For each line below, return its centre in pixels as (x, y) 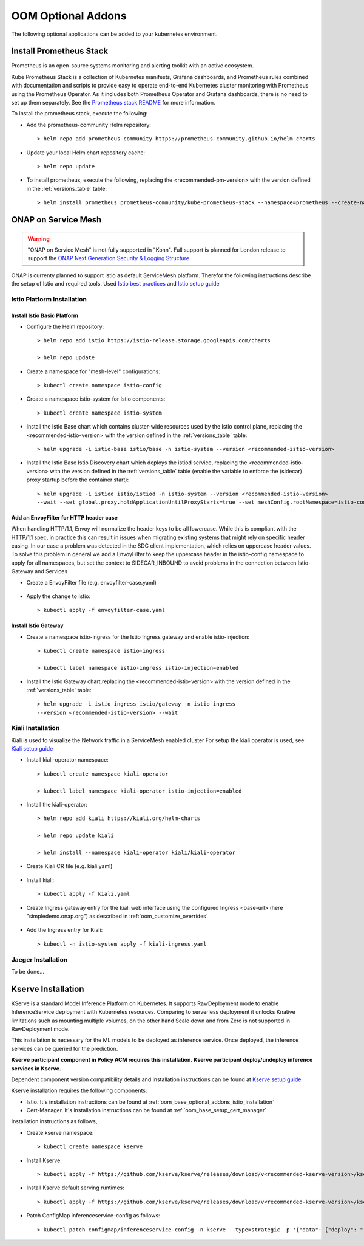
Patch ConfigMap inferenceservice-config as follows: (93, 1216)
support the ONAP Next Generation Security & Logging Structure (109, 258)
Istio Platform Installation (49, 299)
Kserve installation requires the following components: (79, 1090)
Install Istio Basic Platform (45, 315)
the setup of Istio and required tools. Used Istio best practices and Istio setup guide (115, 284)
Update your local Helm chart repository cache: (86, 153)
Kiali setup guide (32, 749)
